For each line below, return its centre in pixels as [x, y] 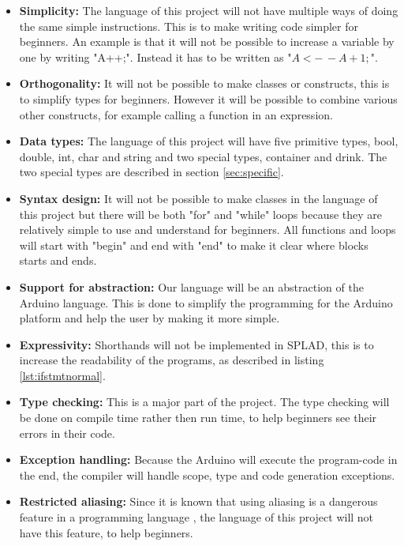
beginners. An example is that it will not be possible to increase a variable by [207, 41]
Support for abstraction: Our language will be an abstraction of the [191, 286]
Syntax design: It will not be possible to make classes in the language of [198, 198]
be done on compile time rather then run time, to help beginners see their [198, 418]
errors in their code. [67, 433]
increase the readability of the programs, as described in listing [172, 360]
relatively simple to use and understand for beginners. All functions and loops [208, 230]
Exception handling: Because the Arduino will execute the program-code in [208, 459]
